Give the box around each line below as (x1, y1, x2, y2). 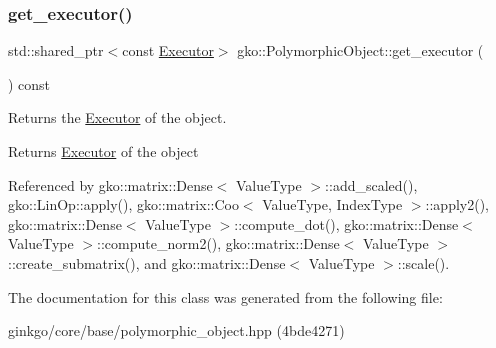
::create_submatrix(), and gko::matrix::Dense (8, 252, 286, 273)
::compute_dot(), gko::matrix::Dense (234, 213, 459, 234)
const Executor (122, 40, 214, 61)
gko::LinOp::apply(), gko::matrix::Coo (8, 194, 239, 215)
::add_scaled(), (325, 174, 418, 195)
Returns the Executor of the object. (8, 107, 227, 128)
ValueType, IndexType (262, 194, 403, 215)
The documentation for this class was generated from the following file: (8, 286, 443, 307)
